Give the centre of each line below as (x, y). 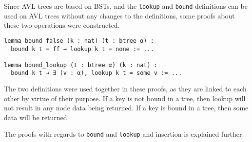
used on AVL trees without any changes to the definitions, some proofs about (119, 15)
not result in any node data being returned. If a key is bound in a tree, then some (126, 108)
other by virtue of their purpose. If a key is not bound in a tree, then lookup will (125, 98)
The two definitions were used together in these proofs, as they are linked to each (125, 89)
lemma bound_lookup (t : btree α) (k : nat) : (81, 65)
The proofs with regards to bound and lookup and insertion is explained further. (124, 133)
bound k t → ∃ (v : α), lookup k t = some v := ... (97, 73)
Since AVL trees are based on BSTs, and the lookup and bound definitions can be (126, 6)
